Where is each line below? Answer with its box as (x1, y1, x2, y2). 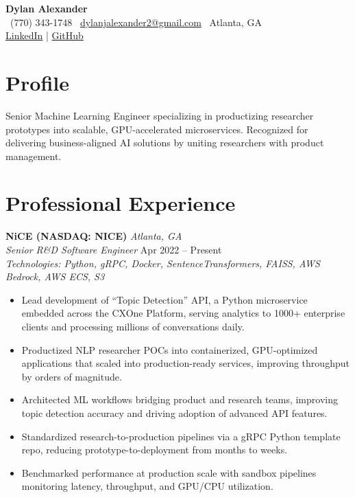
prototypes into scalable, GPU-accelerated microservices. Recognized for (5, 122, 308, 136)
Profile (5, 68, 69, 96)
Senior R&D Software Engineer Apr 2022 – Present (5, 242, 222, 256)
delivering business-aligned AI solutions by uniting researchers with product (5, 135, 324, 150)
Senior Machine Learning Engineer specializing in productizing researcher (5, 108, 314, 122)
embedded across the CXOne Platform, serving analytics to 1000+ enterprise (21, 306, 345, 320)
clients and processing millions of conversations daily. (21, 319, 245, 333)
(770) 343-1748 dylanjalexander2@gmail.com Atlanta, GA (10, 14, 262, 29)
